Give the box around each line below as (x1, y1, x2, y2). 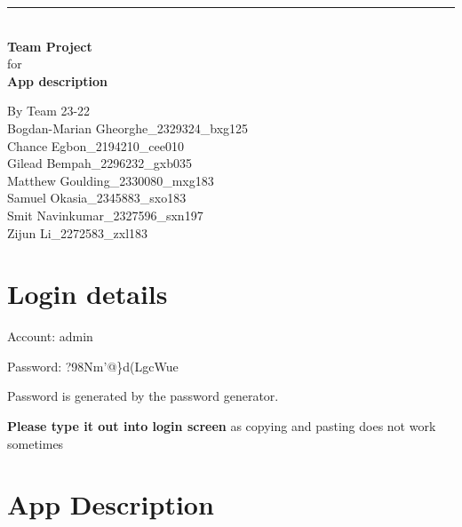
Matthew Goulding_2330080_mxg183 (7, 171, 214, 189)
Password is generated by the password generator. (7, 387, 279, 405)
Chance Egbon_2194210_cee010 (7, 136, 184, 155)
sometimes (7, 434, 64, 452)
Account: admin (7, 327, 93, 346)
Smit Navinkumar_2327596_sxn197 (7, 205, 203, 224)
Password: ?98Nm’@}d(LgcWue (7, 356, 179, 375)
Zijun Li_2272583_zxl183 (7, 223, 148, 242)
